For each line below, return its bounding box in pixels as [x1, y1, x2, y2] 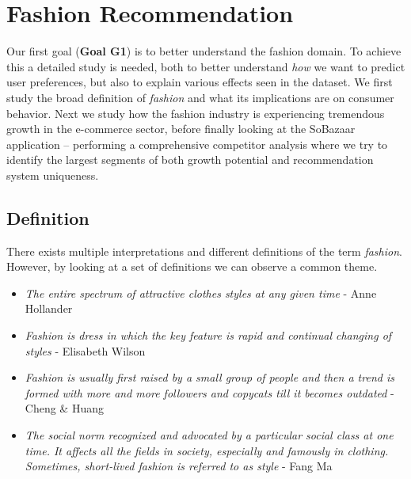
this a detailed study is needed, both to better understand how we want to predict [6, 58, 405, 74]
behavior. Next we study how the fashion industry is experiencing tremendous [6, 105, 385, 121]
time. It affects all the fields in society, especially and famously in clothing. [25, 442, 389, 458]
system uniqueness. [6, 166, 99, 183]
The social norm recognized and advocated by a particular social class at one [25, 427, 394, 443]
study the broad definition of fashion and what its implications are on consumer [6, 89, 394, 105]
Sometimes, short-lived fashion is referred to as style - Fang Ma [25, 458, 333, 474]
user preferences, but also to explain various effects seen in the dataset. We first [6, 74, 393, 90]
